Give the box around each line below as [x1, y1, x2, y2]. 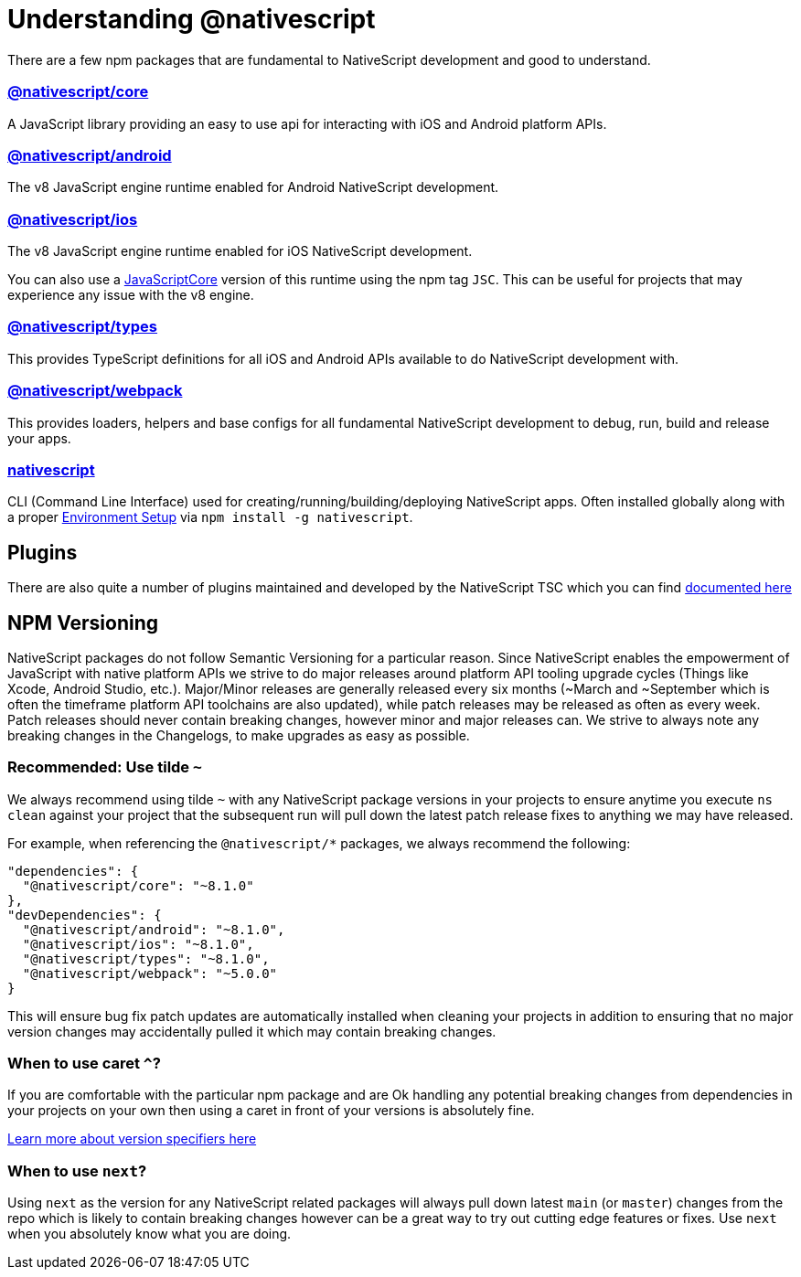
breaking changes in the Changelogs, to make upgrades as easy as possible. [7, 727, 470, 743]
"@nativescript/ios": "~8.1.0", [22, 936, 254, 952]
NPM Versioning [7, 611, 159, 634]
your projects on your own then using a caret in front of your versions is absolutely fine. [7, 1102, 535, 1119]
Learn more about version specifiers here [7, 1131, 257, 1147]
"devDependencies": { [7, 907, 162, 922]
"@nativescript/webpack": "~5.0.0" [22, 965, 278, 981]
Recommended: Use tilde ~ [7, 758, 202, 777]
